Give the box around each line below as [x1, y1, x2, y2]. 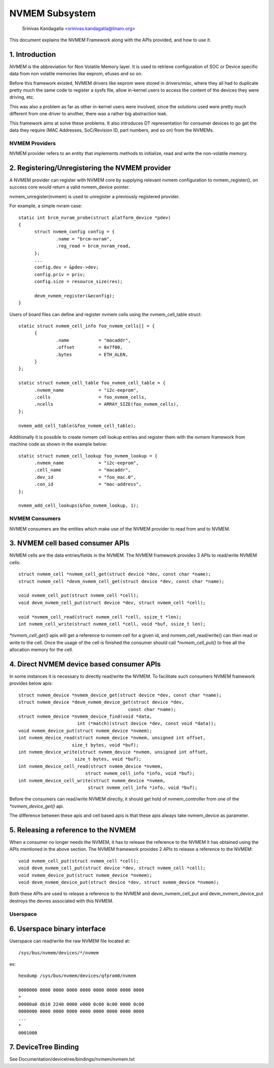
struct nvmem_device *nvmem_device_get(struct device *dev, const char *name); [18, 692, 222, 698]
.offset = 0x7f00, [56, 345, 123, 350]
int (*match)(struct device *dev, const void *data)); [77, 721, 217, 726]
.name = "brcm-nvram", [56, 236, 113, 241]
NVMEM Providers [9, 140, 56, 147]
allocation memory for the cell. [9, 647, 74, 653]
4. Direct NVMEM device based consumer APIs [9, 660, 161, 668]
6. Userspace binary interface [9, 925, 106, 933]
